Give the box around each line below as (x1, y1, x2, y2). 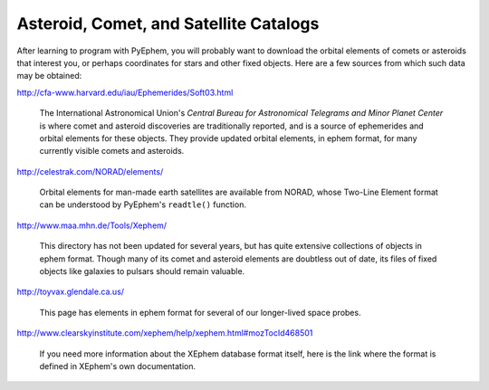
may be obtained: (16, 71, 82, 81)
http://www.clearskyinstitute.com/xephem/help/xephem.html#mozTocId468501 (16, 328, 313, 338)
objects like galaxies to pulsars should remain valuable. (39, 266, 245, 277)
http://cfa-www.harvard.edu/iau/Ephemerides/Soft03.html (16, 87, 234, 98)
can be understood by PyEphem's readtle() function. (39, 199, 246, 210)
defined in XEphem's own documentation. (39, 360, 197, 371)
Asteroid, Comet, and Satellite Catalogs (16, 14, 320, 33)
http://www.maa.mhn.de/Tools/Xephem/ (16, 220, 168, 231)
